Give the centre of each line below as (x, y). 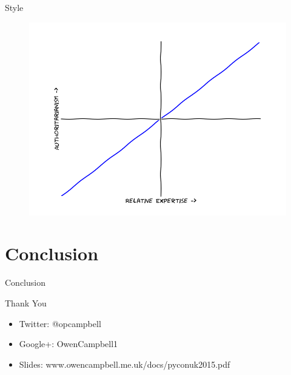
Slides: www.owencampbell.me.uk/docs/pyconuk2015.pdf (125, 364)
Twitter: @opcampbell (60, 323)
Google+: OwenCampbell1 (69, 344)
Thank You (26, 302)
